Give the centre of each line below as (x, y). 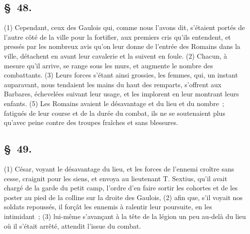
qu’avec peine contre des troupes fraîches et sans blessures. (91, 122)
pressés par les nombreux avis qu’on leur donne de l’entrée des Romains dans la (122, 46)
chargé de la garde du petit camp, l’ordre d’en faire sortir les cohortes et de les (121, 188)
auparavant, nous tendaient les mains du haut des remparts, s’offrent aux (113, 84)
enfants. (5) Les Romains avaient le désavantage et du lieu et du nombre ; (114, 103)
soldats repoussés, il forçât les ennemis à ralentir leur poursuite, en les (108, 207)
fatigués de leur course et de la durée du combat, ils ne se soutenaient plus (115, 113)
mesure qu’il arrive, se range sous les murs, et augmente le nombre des (108, 65)
